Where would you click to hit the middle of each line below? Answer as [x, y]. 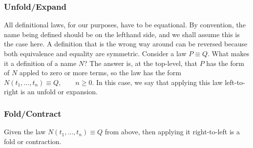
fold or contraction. [33, 141]
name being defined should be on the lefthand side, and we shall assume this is [122, 34]
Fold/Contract [33, 113]
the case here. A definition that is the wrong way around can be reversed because [126, 44]
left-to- [235, 82]
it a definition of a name [40, 63]
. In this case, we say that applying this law [157, 82]
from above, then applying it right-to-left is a [172, 132]
